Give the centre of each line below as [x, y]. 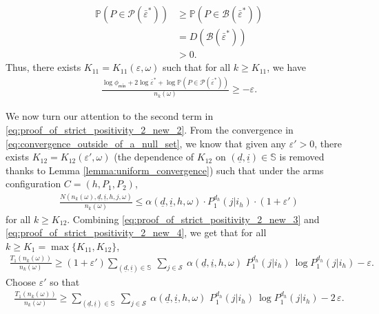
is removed [302, 157]
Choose [21, 281]
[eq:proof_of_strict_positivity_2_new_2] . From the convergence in [150, 129]
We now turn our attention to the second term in [110, 116]
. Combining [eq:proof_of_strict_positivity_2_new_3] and [193, 219]
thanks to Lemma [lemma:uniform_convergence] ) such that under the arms [165, 170]
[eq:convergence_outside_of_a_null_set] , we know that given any [146, 143]
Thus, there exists [43, 67]
